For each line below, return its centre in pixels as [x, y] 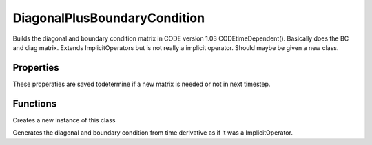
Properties [36, 68]
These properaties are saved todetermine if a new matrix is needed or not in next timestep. [142, 84]
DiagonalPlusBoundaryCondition [109, 18]
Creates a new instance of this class [64, 120]
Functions [35, 103]
